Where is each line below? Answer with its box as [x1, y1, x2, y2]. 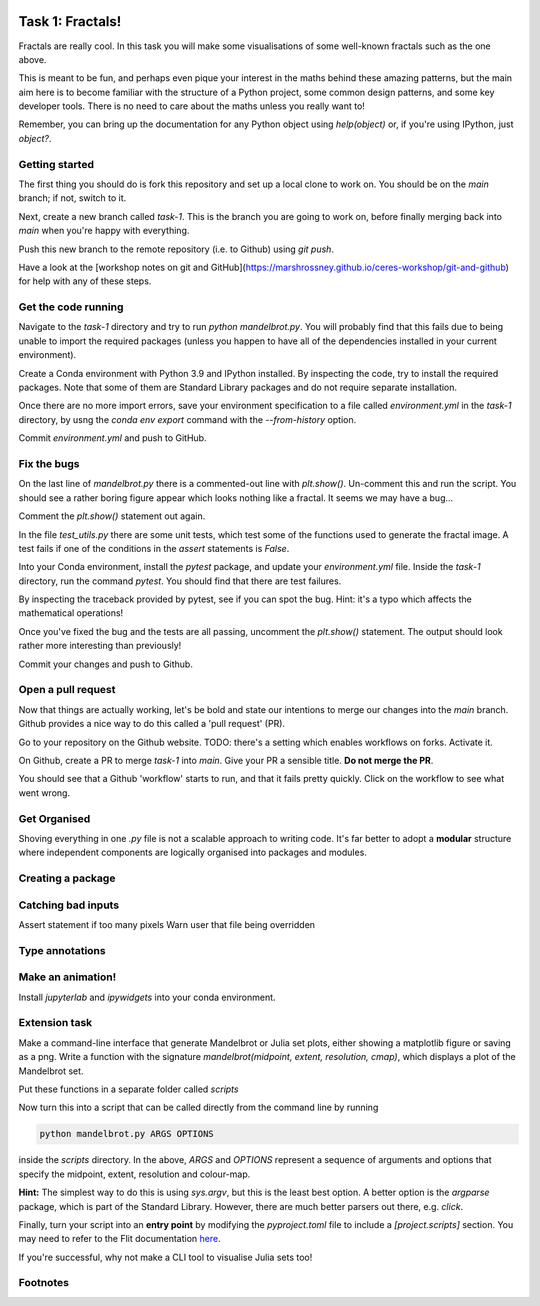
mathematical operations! [18, 607, 124, 619]
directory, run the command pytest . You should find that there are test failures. [18, 575, 342, 587]
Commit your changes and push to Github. [18, 658, 194, 670]
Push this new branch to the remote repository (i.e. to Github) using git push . [18, 243, 335, 255]
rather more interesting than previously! [18, 640, 182, 652]
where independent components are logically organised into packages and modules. [18, 846, 367, 859]
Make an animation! [18, 970, 117, 984]
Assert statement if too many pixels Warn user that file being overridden [18, 918, 315, 930]
